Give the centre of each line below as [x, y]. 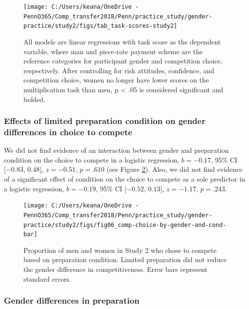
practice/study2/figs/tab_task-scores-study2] [100, 26]
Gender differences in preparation [72, 300]
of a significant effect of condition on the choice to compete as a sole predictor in [125, 179]
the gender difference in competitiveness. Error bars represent [115, 269]
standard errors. [47, 278]
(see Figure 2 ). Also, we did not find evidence [175, 169]
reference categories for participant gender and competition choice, [123, 61]
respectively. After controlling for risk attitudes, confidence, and [119, 70]
